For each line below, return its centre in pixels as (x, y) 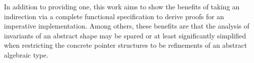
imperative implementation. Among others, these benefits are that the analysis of (127, 26)
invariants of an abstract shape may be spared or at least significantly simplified (125, 35)
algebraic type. (26, 54)
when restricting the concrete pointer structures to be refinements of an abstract (126, 45)
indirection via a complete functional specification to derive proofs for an (114, 16)
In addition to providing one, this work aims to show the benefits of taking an (122, 6)
